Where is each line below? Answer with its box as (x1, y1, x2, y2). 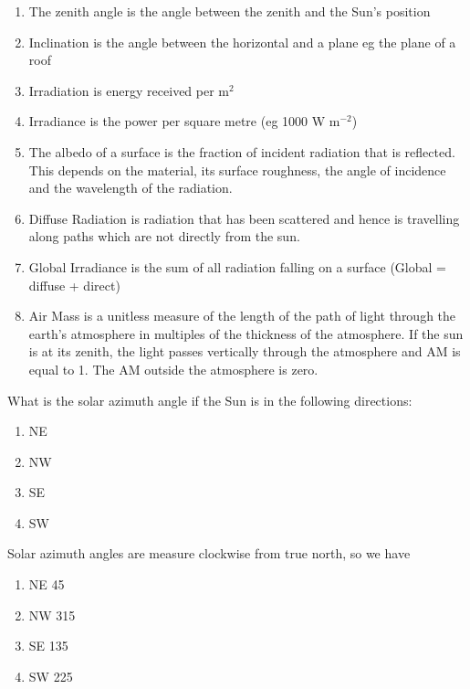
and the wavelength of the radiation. (28, 178, 233, 197)
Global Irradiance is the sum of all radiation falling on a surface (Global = (28, 257, 446, 276)
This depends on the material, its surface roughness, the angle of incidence (28, 160, 446, 179)
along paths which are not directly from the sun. (28, 227, 300, 246)
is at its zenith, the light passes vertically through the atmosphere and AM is (28, 342, 461, 361)
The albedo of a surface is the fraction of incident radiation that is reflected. (28, 142, 455, 161)
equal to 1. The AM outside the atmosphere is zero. (28, 359, 319, 378)
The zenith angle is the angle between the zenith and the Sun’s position (28, 2, 431, 20)
